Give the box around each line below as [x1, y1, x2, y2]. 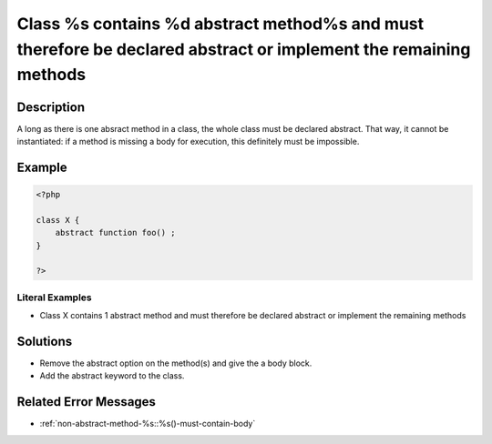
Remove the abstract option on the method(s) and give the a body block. [39, 358, 313, 368]
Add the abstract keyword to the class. [39, 370, 185, 381]
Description [16, 99, 86, 115]
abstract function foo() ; [55, 227, 177, 238]
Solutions [16, 333, 73, 349]
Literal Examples [16, 291, 92, 304]
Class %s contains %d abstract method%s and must [16, 14, 424, 34]
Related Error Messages [16, 394, 157, 409]
